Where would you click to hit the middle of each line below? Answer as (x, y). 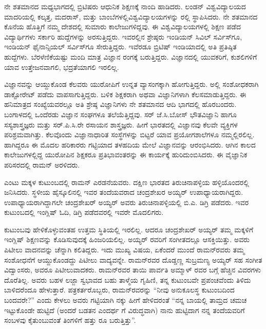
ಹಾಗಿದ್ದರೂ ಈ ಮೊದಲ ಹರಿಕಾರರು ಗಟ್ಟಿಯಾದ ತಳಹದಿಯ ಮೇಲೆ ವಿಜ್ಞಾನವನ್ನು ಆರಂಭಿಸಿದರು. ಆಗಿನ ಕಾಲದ (130, 144)
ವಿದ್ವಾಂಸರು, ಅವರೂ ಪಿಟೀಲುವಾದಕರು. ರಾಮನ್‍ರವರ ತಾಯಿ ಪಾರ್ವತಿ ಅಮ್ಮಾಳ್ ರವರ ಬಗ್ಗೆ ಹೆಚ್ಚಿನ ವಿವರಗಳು (133, 270)
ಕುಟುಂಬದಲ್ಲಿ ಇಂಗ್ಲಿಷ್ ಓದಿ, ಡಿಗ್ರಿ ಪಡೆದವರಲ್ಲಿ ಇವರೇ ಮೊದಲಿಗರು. (84, 212)
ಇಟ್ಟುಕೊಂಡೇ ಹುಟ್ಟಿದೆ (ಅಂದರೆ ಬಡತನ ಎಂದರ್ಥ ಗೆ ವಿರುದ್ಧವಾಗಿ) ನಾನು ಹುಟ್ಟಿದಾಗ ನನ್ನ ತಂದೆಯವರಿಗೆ (125, 310)
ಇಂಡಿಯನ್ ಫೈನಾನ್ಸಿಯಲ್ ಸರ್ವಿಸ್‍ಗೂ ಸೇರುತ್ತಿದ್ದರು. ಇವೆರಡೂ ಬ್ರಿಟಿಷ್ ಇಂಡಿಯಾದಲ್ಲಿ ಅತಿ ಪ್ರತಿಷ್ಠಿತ (120, 47)
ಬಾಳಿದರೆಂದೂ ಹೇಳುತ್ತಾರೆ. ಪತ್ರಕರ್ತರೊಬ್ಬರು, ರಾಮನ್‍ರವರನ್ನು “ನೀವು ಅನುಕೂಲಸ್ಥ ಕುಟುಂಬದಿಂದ (119, 290)
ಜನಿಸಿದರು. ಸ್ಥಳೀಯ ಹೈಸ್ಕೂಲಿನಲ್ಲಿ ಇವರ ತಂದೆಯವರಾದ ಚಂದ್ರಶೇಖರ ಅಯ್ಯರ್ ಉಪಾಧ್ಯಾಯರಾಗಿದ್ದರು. (124, 192)
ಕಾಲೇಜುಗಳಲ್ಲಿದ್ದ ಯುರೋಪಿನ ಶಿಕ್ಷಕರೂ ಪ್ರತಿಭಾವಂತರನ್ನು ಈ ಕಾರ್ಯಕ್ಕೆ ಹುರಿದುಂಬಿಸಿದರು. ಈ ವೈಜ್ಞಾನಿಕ (126, 154)
